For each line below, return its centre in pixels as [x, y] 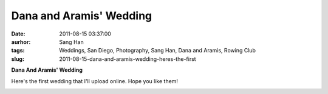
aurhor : [21, 42]
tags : [18, 51]
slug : [18, 59]
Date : [18, 34]
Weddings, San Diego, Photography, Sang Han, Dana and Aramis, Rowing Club [158, 51]
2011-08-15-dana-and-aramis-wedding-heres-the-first [128, 59]
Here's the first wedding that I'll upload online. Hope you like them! [95, 81]
